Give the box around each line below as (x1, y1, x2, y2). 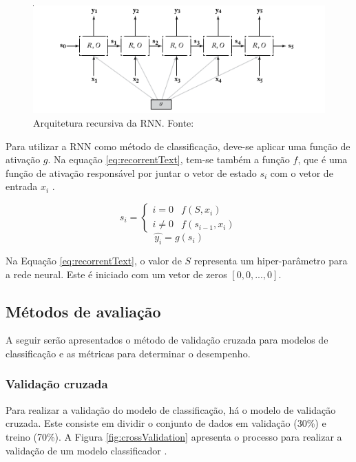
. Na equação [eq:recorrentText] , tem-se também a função (48, 152, 290, 167)
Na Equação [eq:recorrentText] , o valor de (6, 253, 182, 267)
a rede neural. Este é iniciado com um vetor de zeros (6, 266, 227, 281)
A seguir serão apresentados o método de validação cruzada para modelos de (6, 333, 328, 347)
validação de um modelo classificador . (6, 443, 167, 457)
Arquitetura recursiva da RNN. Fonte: (33, 115, 194, 129)
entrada (6, 179, 38, 193)
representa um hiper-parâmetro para (193, 253, 348, 267)
